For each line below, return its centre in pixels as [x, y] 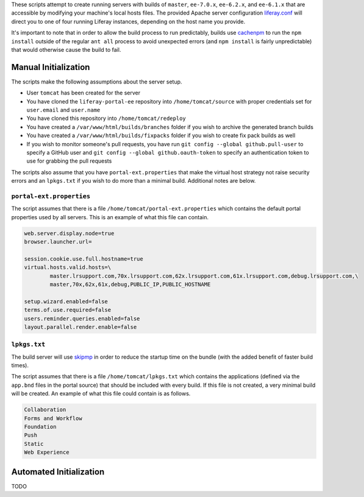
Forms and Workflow [53, 418]
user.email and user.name [63, 110]
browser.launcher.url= [58, 242]
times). [20, 365]
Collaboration [45, 410]
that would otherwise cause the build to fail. [66, 49]
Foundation [40, 427]
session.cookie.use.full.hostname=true [84, 259]
